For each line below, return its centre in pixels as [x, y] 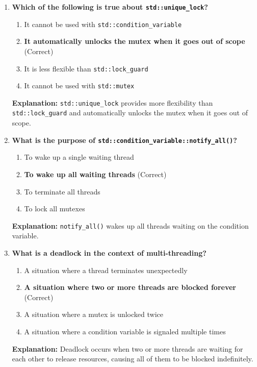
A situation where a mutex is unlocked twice [94, 314]
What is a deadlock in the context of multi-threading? [109, 253]
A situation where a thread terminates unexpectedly [106, 270]
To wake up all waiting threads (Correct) [95, 174]
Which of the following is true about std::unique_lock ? [110, 7]
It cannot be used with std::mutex [79, 85]
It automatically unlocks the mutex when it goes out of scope [135, 41]
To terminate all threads [62, 191]
